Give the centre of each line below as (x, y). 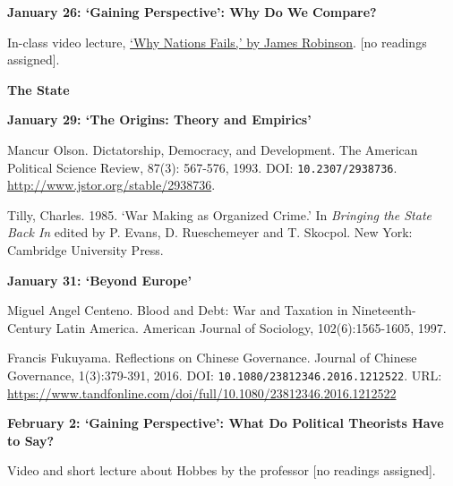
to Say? (31, 440)
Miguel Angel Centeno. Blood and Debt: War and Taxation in (178, 310)
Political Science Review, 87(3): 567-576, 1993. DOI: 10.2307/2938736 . (202, 167)
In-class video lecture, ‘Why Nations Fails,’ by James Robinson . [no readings (217, 42)
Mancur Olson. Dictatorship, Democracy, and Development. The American (213, 149)
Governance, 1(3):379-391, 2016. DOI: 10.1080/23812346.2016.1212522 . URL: (225, 375)
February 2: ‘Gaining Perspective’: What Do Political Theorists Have (226, 423)
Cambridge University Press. (85, 250)
